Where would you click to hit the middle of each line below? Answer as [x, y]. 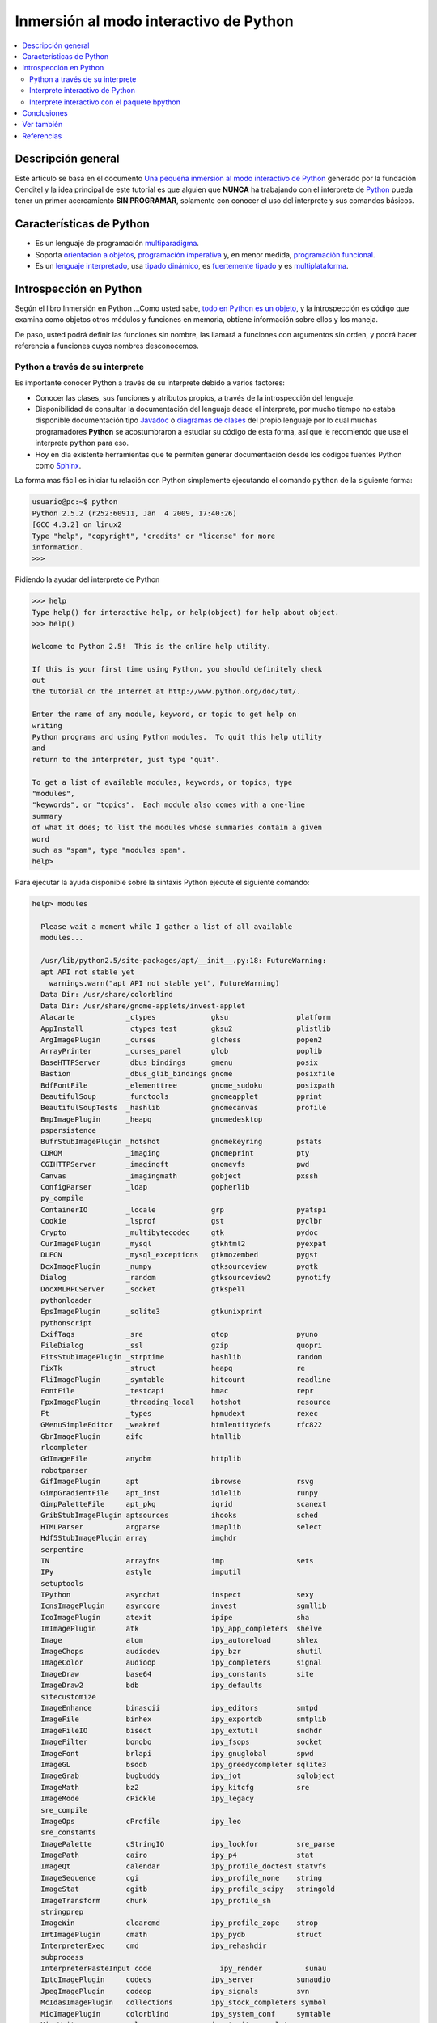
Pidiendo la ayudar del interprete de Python [87, 579]
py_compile [62, 1198]
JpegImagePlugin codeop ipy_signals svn [175, 1991]
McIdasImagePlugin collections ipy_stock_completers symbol [184, 2002]
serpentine [62, 1549]
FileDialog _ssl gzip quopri [182, 1346]
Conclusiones [45, 112]
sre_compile [64, 1810]
